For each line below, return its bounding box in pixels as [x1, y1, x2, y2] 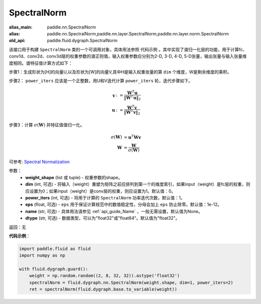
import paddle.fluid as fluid [19, 246, 91, 251]
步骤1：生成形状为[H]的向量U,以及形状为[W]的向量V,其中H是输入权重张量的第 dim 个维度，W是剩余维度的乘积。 [9, 69, 232, 75]
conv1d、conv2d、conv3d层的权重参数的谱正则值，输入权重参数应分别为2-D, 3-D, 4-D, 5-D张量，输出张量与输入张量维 [9, 53, 247, 59]
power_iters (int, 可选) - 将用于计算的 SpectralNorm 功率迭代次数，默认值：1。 [25, 195, 185, 200]
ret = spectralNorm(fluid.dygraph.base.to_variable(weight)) [29, 287, 177, 292]
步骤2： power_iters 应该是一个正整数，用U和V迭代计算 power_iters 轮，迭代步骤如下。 [9, 78, 193, 84]
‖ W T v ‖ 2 [124, 109, 140, 116]
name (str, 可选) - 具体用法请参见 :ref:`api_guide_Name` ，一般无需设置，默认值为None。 [25, 208, 203, 214]
